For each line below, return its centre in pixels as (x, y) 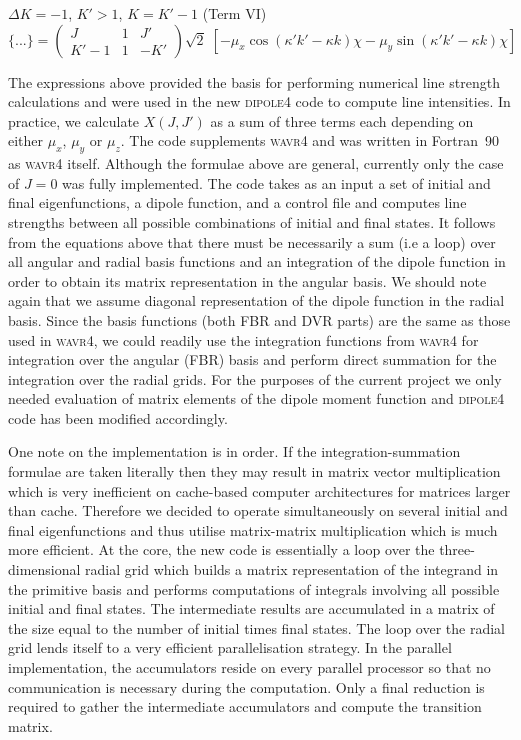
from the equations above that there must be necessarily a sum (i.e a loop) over (252, 241)
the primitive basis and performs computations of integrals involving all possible (254, 588)
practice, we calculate (74, 120)
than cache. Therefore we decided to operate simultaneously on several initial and (258, 510)
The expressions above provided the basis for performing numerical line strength (254, 81)
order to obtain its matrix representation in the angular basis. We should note (247, 280)
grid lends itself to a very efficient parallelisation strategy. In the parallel (230, 647)
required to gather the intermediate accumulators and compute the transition (245, 706)
